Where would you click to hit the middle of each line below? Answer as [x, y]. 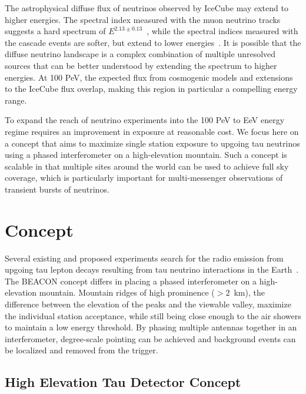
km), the [249, 292]
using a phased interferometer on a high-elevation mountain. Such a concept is [146, 155]
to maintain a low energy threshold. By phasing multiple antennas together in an [151, 327]
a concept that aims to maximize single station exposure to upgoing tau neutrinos [152, 143]
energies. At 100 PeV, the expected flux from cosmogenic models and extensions [149, 77]
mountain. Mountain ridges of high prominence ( [127, 292]
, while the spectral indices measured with [222, 31]
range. [16, 100]
